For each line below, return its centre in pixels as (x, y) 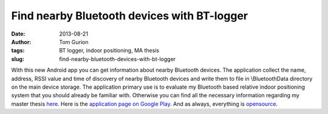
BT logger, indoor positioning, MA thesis (109, 51)
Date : (18, 34)
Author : (21, 42)
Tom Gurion (74, 42)
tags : (18, 51)
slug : (18, 59)
